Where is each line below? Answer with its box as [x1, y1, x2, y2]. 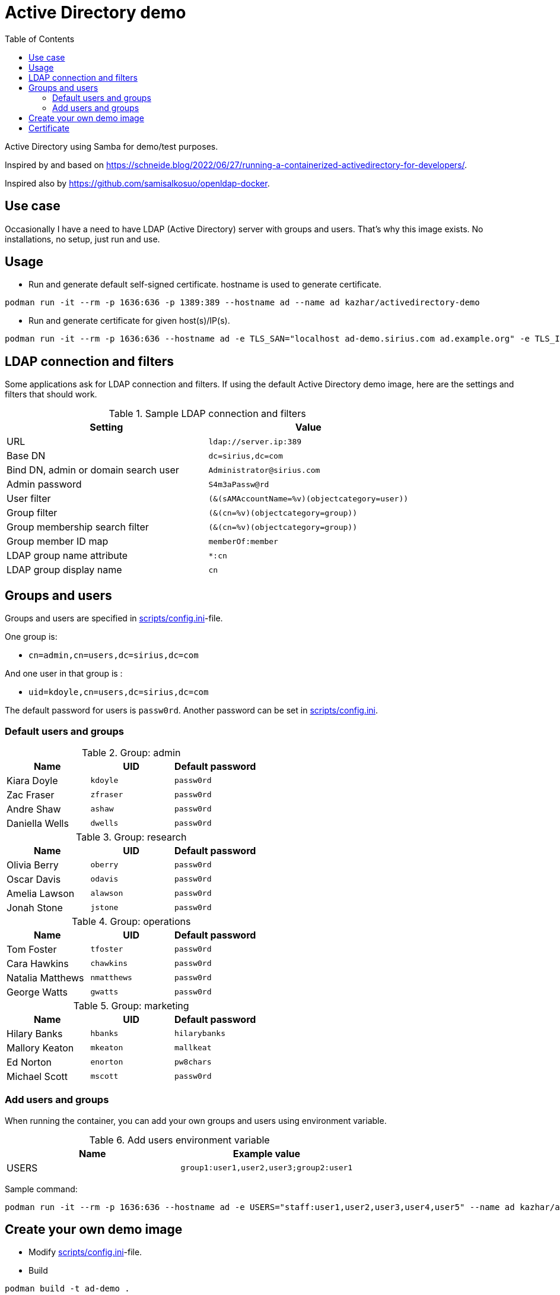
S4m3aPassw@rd [208, 479, 269, 489]
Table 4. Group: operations [71, 915, 191, 927]
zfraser [90, 790, 123, 800]
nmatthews [90, 973, 132, 983]
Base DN [7, 450, 46, 462]
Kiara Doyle [7, 774, 58, 787]
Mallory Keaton [7, 1041, 74, 1054]
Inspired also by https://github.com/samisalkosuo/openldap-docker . [5, 178, 270, 188]
